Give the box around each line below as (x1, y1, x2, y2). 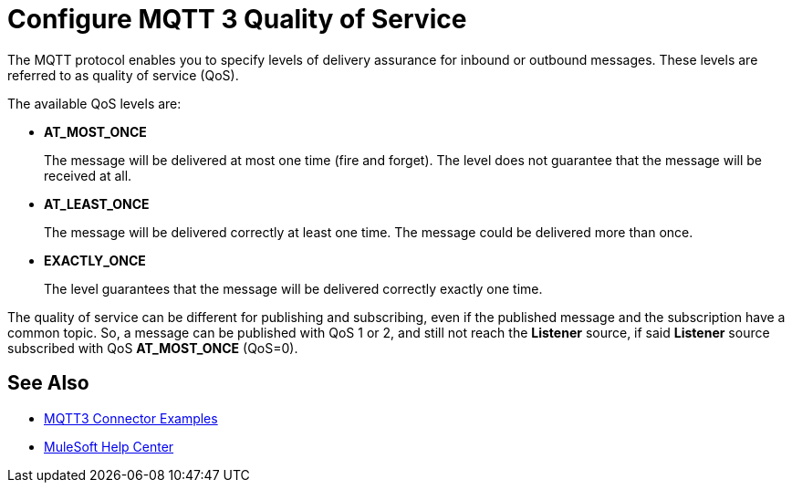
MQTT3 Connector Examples (44, 410, 218, 426)
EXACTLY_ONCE (44, 252, 146, 268)
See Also (7, 371, 89, 395)
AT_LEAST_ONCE (44, 195, 150, 212)
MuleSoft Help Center (44, 438, 174, 454)
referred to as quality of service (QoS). (7, 67, 239, 83)
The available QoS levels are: (7, 95, 182, 111)
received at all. (44, 167, 132, 183)
